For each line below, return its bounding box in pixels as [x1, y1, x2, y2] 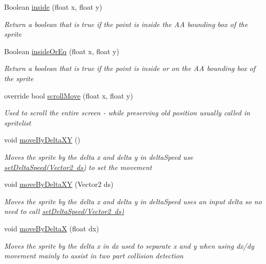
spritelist [4, 117, 31, 128]
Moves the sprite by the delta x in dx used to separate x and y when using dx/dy [4, 240, 254, 251]
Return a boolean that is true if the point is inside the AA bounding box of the [4, 18, 248, 29]
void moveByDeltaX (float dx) [4, 223, 99, 233]
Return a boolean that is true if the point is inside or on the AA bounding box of [4, 63, 256, 74]
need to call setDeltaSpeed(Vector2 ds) [4, 206, 124, 217]
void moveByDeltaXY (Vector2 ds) [4, 179, 114, 189]
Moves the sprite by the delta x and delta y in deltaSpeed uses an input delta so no [4, 196, 262, 206]
